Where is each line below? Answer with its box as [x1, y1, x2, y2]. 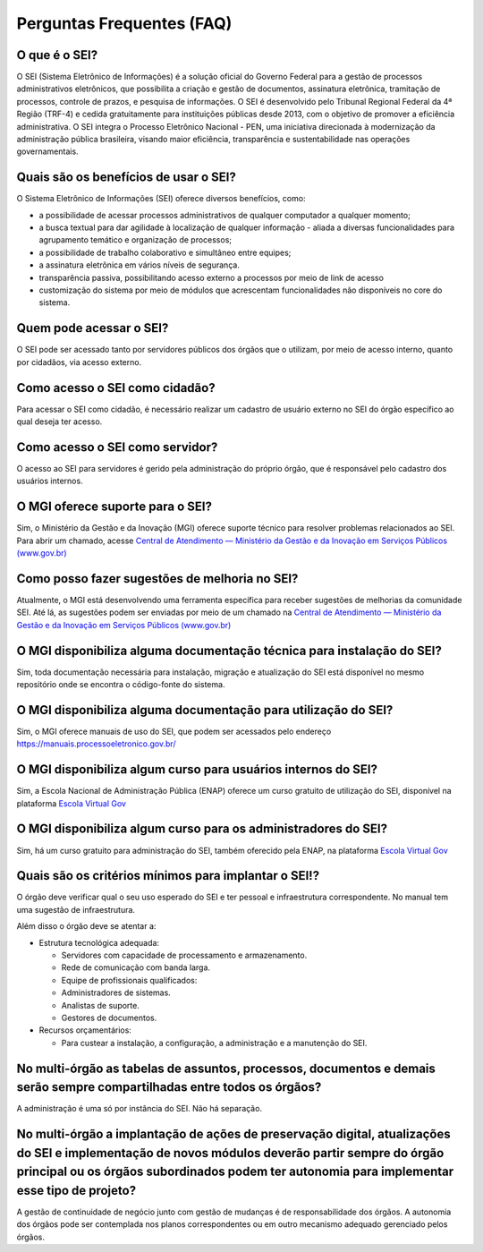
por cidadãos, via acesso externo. [16, 356, 142, 367]
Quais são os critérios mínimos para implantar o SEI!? [16, 868, 320, 883]
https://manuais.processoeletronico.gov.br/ [16, 738, 176, 749]
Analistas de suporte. [61, 1000, 140, 1010]
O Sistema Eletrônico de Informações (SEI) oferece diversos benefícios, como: [16, 193, 306, 204]
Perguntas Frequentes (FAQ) [16, 13, 233, 33]
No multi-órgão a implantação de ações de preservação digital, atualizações [16, 1127, 451, 1142]
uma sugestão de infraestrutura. [16, 904, 136, 915]
